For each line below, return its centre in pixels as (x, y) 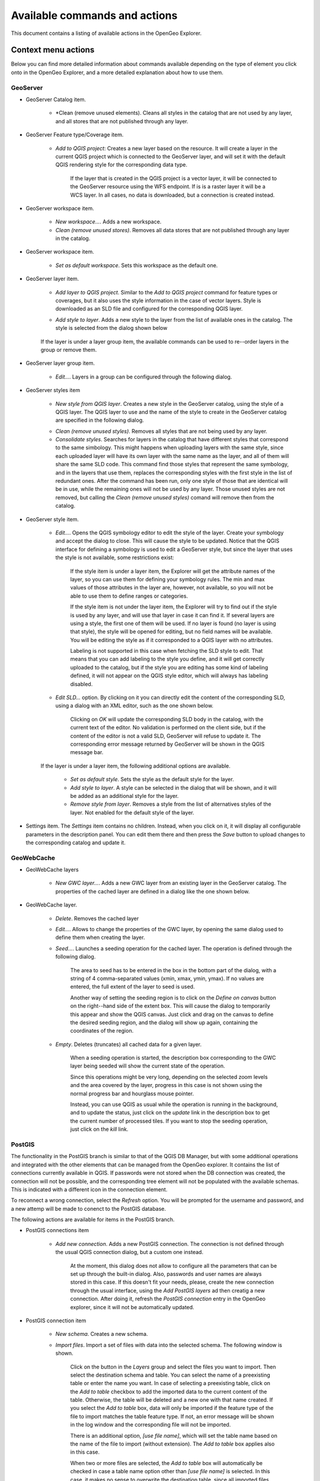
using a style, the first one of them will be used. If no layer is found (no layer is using (173, 623)
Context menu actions (53, 50)
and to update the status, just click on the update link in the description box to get (170, 1113)
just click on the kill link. (99, 1129)
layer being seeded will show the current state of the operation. (148, 1066)
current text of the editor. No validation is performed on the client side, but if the (168, 727)
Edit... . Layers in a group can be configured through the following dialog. (144, 377)
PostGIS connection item (56, 1320)
